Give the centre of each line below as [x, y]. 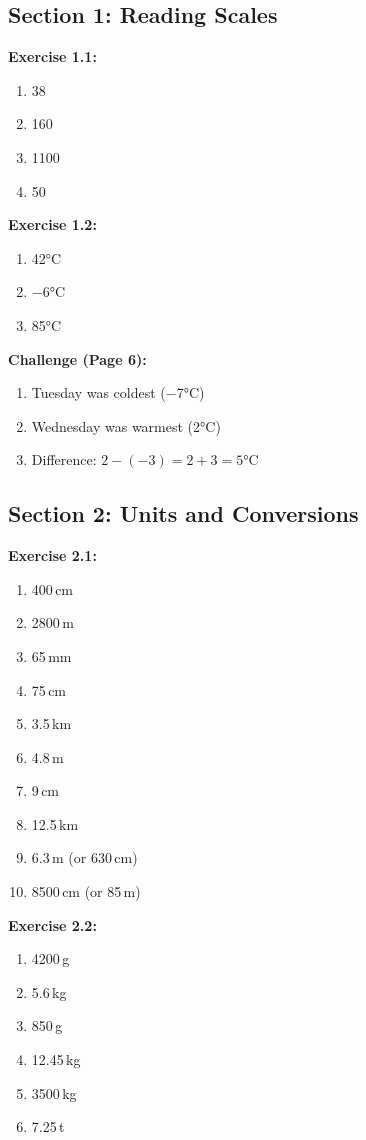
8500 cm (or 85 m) [86, 891]
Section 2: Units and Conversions [183, 513]
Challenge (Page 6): [77, 358]
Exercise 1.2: [52, 224]
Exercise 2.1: [52, 555]
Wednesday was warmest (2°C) [126, 425]
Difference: [64, 459]
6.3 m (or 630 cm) [84, 857]
